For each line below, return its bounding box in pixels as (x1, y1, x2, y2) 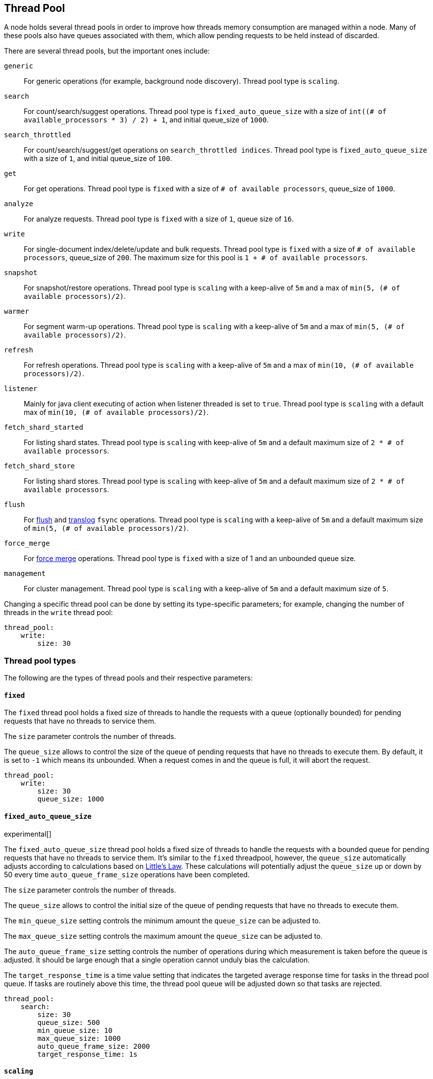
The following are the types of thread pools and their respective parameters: (4, 674, 253, 682)
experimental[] (4, 829, 51, 838)
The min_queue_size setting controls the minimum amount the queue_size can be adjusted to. (4, 916, 321, 925)
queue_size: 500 (37, 1018, 100, 1026)
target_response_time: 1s (37, 1050, 138, 1058)
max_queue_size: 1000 (37, 1034, 121, 1042)
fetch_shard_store (4, 462, 75, 470)
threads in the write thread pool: (4, 608, 113, 617)
